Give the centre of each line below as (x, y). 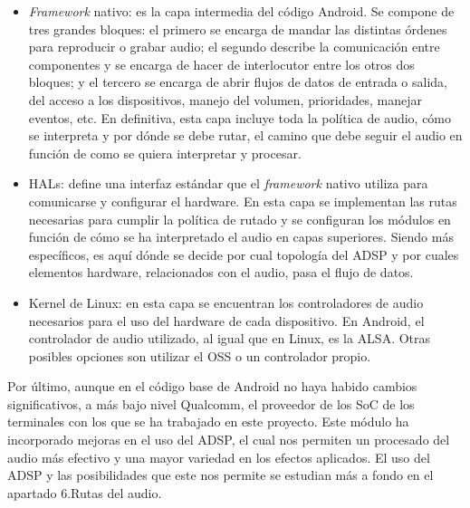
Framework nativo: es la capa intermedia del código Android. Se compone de (241, 11)
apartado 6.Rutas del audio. (85, 492)
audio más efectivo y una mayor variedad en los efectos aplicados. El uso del (219, 457)
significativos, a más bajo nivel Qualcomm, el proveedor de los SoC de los (211, 403)
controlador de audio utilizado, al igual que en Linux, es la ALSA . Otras (230, 338)
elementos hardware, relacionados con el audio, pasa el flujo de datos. (221, 272)
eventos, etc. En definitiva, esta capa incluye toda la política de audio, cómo (240, 117)
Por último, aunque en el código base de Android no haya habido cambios (212, 386)
